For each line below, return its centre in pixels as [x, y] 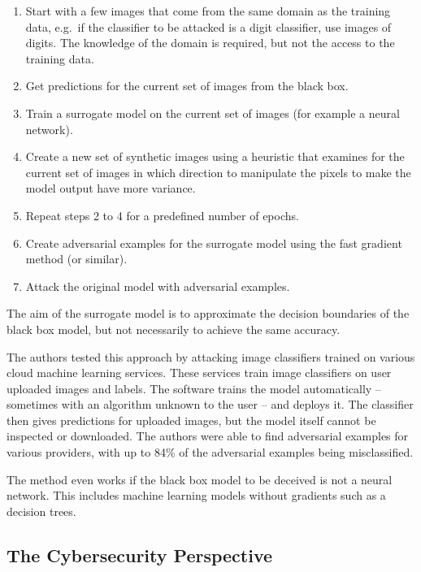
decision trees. [41, 511]
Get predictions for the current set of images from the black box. [187, 86]
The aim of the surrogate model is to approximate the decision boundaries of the [208, 313]
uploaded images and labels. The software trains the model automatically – [194, 388]
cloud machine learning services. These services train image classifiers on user [199, 373]
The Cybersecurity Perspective [140, 555]
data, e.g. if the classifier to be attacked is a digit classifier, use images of [208, 26]
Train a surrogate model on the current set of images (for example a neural [213, 113]
